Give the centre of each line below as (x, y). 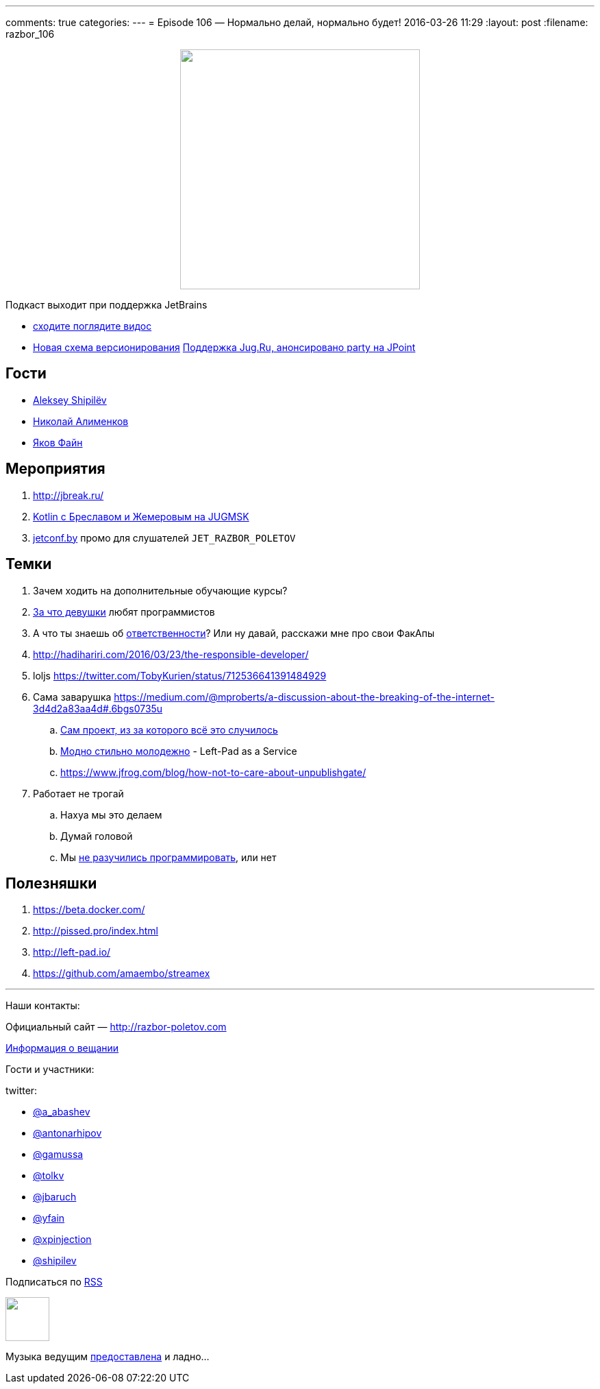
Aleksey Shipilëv (70, 400)
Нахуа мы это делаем (111, 814)
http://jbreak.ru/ (68, 495)
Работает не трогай (78, 793)
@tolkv (49, 1176)
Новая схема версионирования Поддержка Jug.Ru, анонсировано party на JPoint (224, 347)
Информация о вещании (62, 1048)
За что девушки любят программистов (124, 612)
